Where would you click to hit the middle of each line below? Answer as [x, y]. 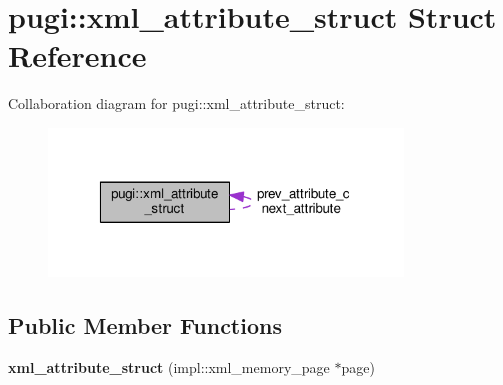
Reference [77, 55]
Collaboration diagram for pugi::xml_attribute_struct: [176, 103]
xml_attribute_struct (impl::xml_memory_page [169, 367]
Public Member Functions [145, 325]
